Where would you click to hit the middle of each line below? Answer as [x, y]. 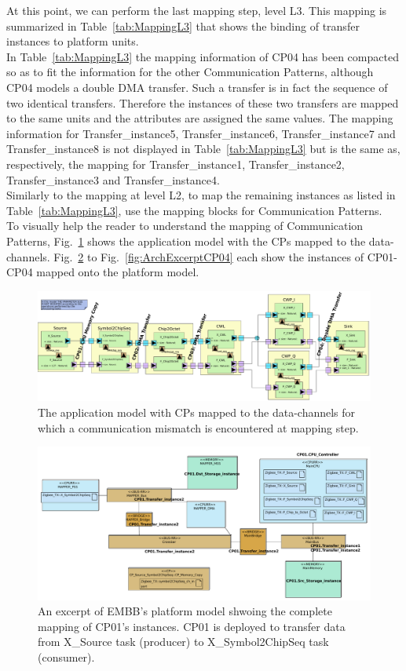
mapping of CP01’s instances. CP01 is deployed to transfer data [192, 626]
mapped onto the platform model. [118, 272]
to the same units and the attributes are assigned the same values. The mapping [200, 118]
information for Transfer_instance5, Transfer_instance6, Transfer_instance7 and [201, 133]
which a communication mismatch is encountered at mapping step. [198, 427]
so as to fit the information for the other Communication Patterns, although [190, 72]
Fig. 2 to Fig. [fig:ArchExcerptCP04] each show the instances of [209, 256]
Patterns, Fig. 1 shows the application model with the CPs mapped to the [186, 241]
